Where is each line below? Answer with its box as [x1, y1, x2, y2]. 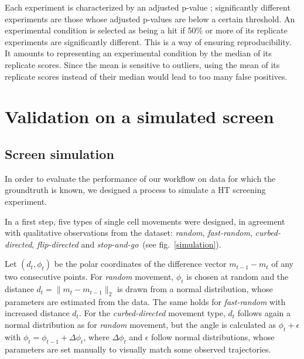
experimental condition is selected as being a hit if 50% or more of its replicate [5, 24, 288, 36]
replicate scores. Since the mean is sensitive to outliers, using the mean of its [5, 58, 280, 70]
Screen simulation [5, 144, 114, 162]
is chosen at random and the [186, 270, 289, 283]
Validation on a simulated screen [5, 104, 274, 128]
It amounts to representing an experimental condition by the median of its [5, 47, 272, 59]
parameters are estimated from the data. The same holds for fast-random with [5, 295, 286, 307]
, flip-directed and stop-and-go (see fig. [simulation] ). [32, 238, 221, 250]
